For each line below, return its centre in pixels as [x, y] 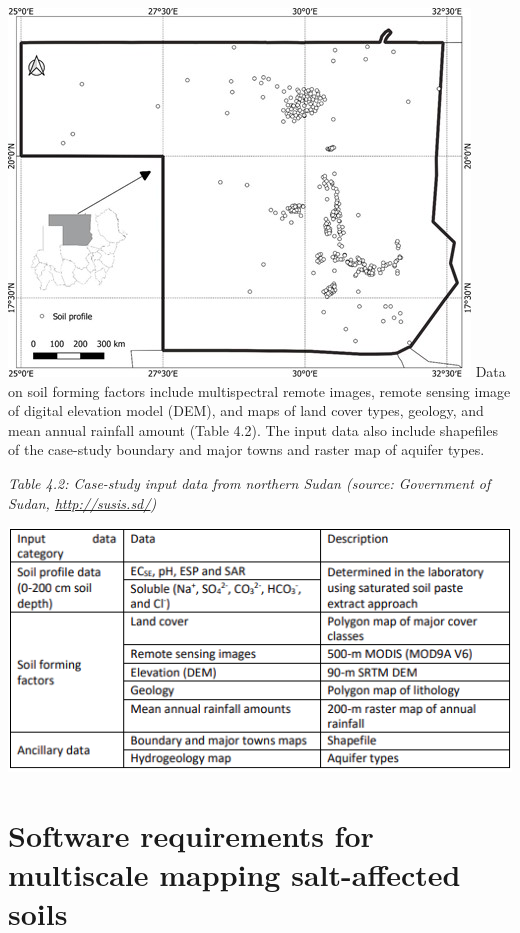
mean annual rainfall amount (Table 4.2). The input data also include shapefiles [253, 429]
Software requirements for [191, 835]
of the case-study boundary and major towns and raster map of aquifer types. [246, 449]
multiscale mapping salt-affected [234, 874]
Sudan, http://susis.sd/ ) [82, 502]
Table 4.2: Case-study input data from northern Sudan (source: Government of [249, 482]
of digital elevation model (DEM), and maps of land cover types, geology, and [246, 410]
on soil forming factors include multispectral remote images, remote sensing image [259, 390]
